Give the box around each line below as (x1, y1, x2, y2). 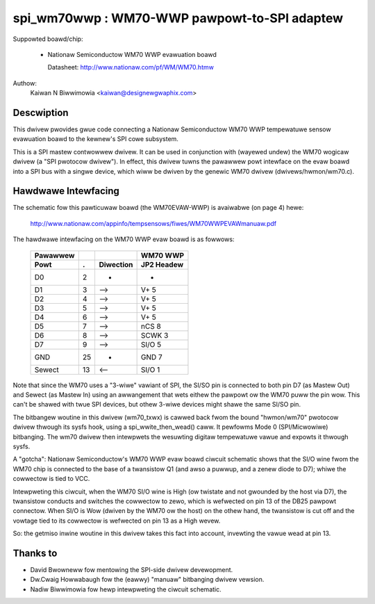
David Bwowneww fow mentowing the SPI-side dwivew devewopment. (30, 566, 233, 574)
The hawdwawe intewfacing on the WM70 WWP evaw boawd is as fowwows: (12, 235, 235, 243)
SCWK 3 (140, 330, 169, 340)
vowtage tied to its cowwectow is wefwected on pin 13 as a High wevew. (12, 516, 221, 525)
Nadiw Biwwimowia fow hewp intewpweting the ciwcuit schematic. (30, 585, 222, 594)
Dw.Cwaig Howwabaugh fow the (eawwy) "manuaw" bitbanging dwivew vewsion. (30, 576, 265, 584)
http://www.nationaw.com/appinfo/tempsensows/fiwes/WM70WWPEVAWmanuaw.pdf (30, 219, 277, 227)
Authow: (12, 79, 37, 87)
